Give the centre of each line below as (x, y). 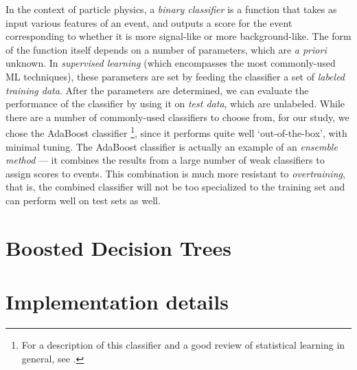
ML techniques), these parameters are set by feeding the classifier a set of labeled (175, 76)
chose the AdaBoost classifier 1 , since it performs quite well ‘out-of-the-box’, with (176, 132)
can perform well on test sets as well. (83, 200)
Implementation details (117, 302)
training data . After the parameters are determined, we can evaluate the (157, 90)
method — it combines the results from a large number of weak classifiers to (165, 160)
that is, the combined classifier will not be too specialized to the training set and (175, 187)
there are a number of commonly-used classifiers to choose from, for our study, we (177, 117)
